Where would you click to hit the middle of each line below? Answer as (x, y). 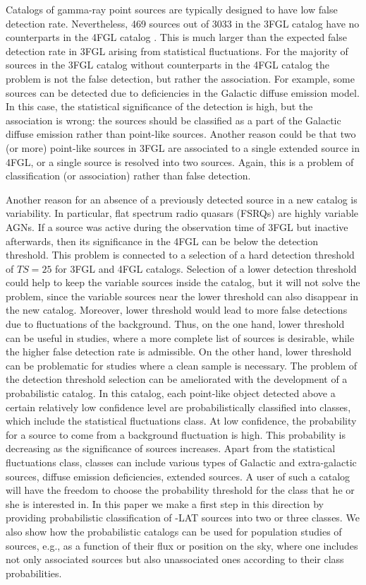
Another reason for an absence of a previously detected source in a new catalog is (182, 199)
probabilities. (34, 573)
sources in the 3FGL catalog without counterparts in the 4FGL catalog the (168, 65)
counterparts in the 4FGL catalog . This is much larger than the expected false (176, 37)
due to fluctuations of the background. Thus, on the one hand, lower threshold (175, 324)
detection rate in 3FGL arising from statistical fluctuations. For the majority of (177, 51)
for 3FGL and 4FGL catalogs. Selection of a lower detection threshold (206, 268)
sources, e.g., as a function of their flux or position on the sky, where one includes (182, 545)
